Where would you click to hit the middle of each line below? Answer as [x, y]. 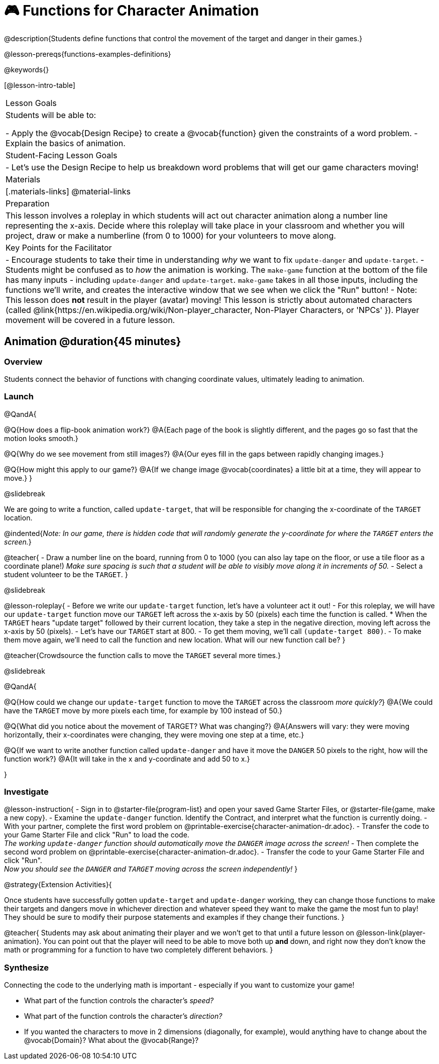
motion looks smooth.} [41, 438]
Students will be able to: [51, 115]
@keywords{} [27, 69]
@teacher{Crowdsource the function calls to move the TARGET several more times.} [142, 655]
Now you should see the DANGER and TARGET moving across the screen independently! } [151, 869]
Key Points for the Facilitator [59, 247]
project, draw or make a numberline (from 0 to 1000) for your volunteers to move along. [171, 235]
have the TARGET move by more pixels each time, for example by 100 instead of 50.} [143, 710]
